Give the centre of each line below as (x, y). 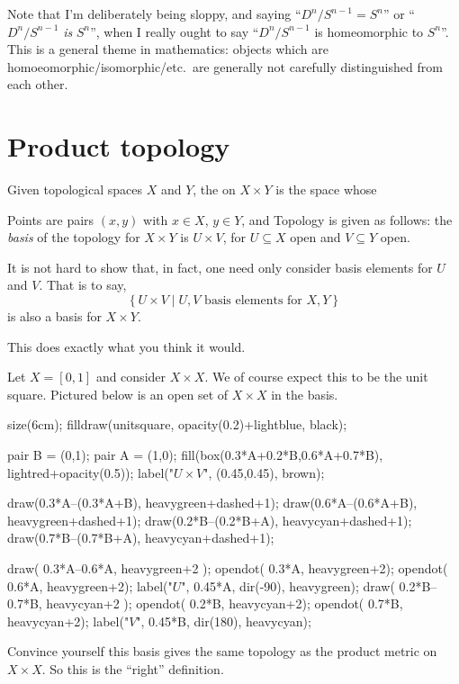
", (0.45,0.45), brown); (264, 472)
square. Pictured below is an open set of (118, 394)
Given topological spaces (75, 189)
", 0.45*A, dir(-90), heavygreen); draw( (288, 585)
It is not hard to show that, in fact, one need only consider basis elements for (220, 267)
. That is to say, (83, 285)
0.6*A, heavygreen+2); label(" (90, 585)
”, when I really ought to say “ (175, 31)
